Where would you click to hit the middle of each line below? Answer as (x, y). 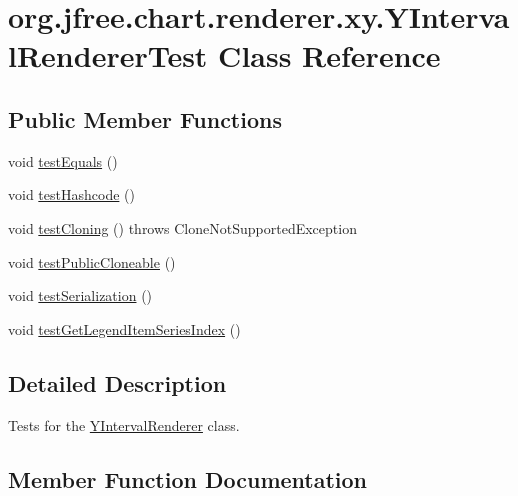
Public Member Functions (145, 118)
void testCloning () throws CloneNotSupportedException (182, 227)
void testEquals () (63, 160)
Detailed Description (117, 382)
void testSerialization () (80, 295)
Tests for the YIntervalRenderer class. (124, 424)
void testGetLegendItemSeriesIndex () (124, 328)
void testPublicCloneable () (92, 261)
